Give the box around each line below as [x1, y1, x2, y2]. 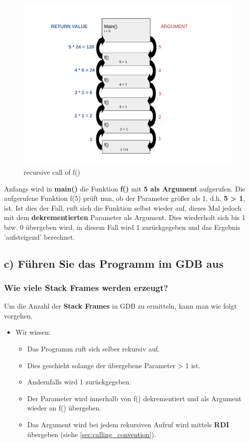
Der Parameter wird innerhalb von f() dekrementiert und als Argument [27, 393, 242, 403]
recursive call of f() [24, 167, 81, 177]
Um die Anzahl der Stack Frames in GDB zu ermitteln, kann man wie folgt [4, 301, 237, 311]
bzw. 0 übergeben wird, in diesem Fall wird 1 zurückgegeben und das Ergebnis [4, 222, 241, 232]
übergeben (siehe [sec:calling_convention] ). [27, 429, 156, 439]
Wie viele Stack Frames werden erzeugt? [4, 281, 168, 293]
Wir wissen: [15, 327, 51, 337]
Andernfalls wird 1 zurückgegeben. [27, 377, 131, 387]
